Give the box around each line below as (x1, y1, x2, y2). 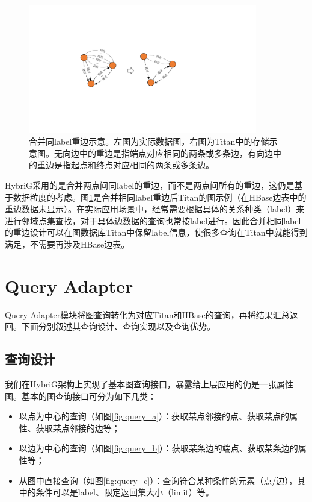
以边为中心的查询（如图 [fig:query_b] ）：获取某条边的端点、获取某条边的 (19, 442, 298, 454)
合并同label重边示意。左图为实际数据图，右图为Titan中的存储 (29, 135, 269, 148)
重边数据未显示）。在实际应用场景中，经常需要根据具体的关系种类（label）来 (5, 202, 305, 215)
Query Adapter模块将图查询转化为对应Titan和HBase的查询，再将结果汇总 (5, 308, 290, 321)
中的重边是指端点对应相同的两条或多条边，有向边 (79, 146, 273, 159)
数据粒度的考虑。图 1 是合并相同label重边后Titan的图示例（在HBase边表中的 (13, 190, 307, 203)
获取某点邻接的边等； (35, 421, 120, 434)
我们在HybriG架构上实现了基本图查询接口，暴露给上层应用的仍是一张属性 (5, 378, 294, 391)
